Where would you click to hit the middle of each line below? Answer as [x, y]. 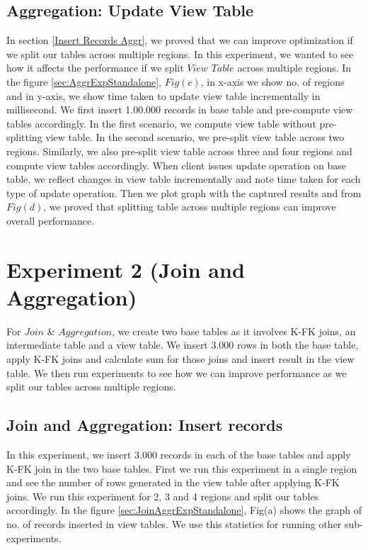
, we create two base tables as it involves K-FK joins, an [234, 331]
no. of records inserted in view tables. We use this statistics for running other [174, 523]
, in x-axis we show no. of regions [272, 81]
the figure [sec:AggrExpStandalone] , [84, 81]
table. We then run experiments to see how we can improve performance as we [177, 372]
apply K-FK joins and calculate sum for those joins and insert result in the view [180, 359]
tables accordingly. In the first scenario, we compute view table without [161, 123]
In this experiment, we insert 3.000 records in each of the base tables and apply [179, 454]
